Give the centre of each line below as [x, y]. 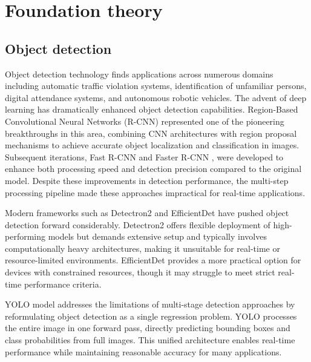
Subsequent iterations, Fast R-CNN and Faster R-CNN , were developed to [144, 156]
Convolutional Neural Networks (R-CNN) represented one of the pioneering [145, 121]
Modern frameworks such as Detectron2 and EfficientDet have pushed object [147, 213]
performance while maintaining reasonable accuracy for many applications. [143, 351]
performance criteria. [63, 284]
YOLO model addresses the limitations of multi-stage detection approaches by [150, 304]
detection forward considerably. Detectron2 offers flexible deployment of [138, 224]
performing [25, 236]
